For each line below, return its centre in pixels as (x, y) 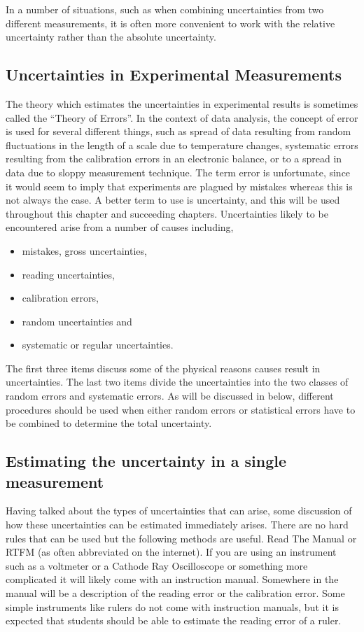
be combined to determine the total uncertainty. (109, 423)
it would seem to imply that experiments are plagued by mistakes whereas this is (179, 186)
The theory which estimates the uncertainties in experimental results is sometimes (182, 103)
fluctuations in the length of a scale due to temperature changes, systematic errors (182, 145)
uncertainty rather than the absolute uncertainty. (111, 37)
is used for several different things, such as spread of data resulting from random (178, 131)
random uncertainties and (77, 321)
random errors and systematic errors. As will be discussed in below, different (170, 396)
